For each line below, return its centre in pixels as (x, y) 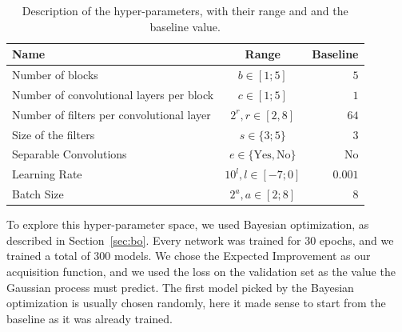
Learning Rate (47, 174)
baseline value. (185, 26)
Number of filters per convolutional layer (111, 114)
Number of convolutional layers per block (113, 94)
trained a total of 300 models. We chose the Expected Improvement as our (189, 256)
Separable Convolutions (70, 154)
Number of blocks (55, 75)
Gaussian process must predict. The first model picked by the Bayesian (180, 287)
